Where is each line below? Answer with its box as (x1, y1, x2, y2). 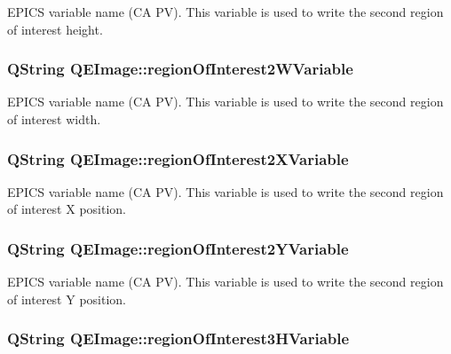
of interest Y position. (7, 289, 126, 308)
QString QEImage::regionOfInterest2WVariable (7, 58, 353, 80)
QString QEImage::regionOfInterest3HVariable (7, 327, 350, 350)
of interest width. (7, 110, 101, 128)
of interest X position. (7, 200, 126, 218)
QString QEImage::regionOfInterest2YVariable (7, 237, 349, 259)
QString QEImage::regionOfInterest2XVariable (7, 147, 349, 169)
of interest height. (7, 20, 103, 38)
